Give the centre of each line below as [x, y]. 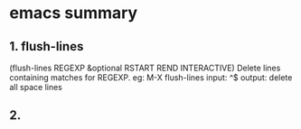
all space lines [36, 87]
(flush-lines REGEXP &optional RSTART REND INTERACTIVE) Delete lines [145, 68]
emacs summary [74, 13]
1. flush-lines [47, 46]
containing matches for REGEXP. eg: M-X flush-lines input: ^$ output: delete [151, 78]
